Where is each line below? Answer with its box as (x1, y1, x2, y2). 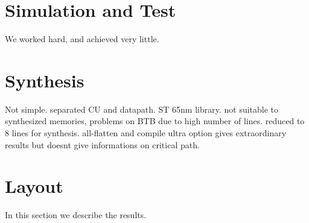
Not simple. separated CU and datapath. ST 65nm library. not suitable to (5, 102, 279, 115)
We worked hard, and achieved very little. (5, 33, 159, 45)
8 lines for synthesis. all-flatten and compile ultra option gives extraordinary (5, 127, 287, 139)
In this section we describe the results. (5, 209, 147, 221)
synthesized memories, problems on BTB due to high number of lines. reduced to (5, 115, 305, 127)
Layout (5, 174, 63, 198)
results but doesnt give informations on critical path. (5, 138, 200, 151)
